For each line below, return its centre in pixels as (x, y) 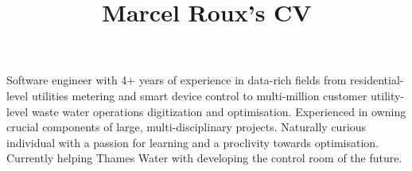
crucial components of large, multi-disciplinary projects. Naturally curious (187, 127)
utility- (388, 95)
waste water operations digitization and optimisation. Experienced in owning (219, 111)
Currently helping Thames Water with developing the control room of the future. (204, 158)
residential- (377, 80)
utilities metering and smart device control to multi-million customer (199, 95)
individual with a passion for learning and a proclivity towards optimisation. (192, 142)
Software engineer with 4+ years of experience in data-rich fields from (177, 80)
